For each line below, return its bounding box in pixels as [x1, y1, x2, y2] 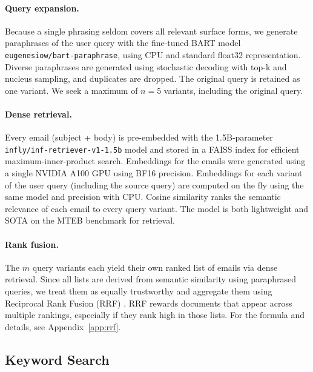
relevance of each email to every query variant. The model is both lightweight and [5, 202, 309, 214]
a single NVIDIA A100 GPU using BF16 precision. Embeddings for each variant [5, 167, 303, 179]
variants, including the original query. [163, 84, 303, 96]
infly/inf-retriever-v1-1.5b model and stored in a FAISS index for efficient [5, 142, 300, 155]
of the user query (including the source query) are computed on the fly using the [5, 178, 304, 191]
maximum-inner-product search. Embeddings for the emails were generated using [5, 154, 306, 167]
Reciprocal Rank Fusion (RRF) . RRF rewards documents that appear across [5, 296, 292, 309]
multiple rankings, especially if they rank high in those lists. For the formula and [5, 308, 305, 321]
